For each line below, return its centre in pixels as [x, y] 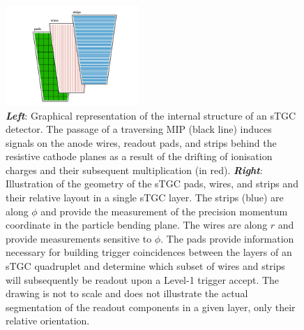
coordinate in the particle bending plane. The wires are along [137, 225]
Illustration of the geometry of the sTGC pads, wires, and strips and [152, 184]
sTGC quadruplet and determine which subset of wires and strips [145, 266]
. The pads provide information [227, 238]
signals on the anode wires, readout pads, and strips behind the [141, 142]
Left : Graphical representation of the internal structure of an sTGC [151, 115]
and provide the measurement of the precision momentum [164, 211]
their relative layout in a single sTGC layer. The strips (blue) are [145, 198]
